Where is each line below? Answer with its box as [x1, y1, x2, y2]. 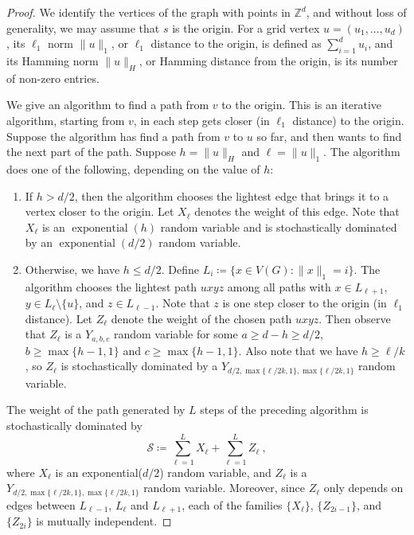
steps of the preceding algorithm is [200, 401, 369, 418]
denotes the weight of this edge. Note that [194, 203, 400, 220]
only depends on [323, 479, 404, 496]
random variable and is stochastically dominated [160, 218, 397, 235]
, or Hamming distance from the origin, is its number [139, 52, 398, 68]
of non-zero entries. [6, 69, 100, 86]
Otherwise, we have [25, 260, 120, 277]
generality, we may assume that [6, 19, 160, 36]
